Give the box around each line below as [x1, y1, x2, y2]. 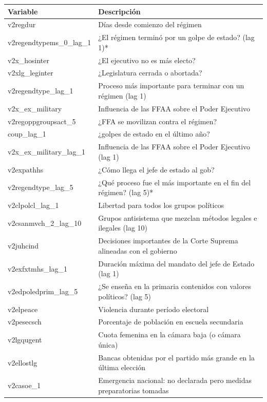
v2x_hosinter [8, 54, 50, 65]
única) [98, 339, 118, 350]
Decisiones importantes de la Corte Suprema [98, 235, 238, 246]
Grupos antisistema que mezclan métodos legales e [98, 212, 257, 223]
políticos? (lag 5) [98, 291, 151, 301]
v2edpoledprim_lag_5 [8, 285, 78, 296]
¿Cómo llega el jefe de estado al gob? [98, 164, 215, 175]
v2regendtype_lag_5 [8, 182, 73, 193]
